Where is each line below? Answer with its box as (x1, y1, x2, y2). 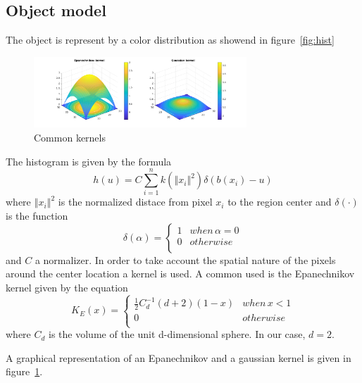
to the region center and (227, 194, 332, 209)
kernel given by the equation (6, 280, 128, 294)
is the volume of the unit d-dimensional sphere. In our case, (49, 327, 306, 341)
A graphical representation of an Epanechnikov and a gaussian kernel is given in (6, 350, 351, 365)
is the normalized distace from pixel (58, 194, 213, 209)
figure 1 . (6, 364, 43, 379)
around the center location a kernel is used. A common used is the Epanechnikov (6, 266, 355, 281)
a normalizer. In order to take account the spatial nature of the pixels (35, 252, 336, 267)
